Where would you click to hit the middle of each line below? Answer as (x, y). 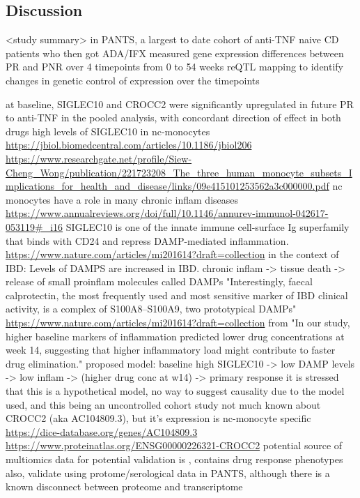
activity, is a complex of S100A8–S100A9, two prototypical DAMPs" (151, 309)
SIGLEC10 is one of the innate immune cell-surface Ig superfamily (208, 226)
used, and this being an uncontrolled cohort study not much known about (163, 404)
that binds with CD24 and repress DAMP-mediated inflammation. (147, 240)
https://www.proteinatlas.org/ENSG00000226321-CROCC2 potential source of (174, 445)
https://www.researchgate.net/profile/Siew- (99, 158)
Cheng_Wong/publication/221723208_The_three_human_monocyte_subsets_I (179, 172)
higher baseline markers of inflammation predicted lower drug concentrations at (175, 336)
